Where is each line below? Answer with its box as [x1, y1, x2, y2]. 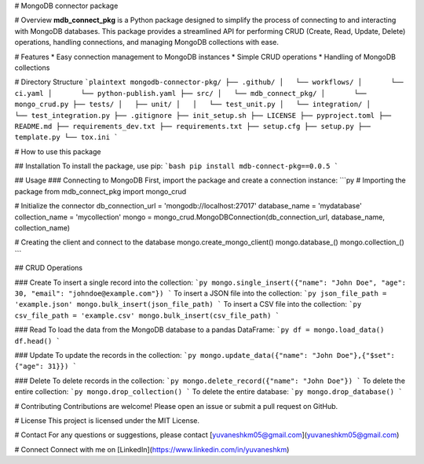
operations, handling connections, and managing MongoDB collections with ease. [14, 38, 279, 47]
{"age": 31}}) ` [14, 362, 78, 371]
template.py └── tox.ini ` [14, 133, 119, 142]
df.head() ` [14, 337, 60, 345]
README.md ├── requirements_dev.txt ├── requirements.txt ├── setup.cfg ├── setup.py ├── [14, 122, 371, 131]
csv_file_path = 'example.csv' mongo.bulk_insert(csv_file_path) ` [14, 311, 280, 320]
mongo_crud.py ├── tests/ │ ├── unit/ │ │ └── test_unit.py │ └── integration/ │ [14, 100, 371, 109]
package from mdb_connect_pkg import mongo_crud [14, 186, 187, 196]
